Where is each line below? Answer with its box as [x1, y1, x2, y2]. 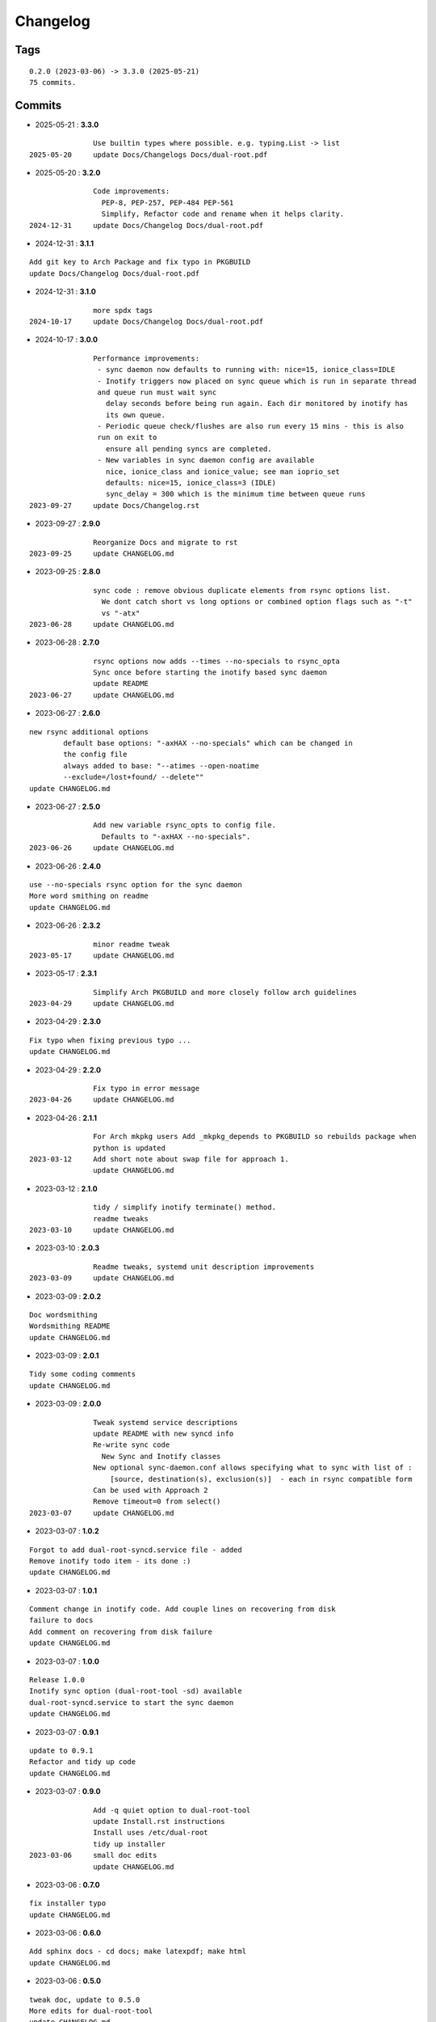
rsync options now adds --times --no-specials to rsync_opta [93, 656, 341, 666]
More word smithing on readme [29, 891, 149, 901]
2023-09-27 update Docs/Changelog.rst [29, 501, 200, 510]
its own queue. [105, 410, 166, 420]
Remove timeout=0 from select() [93, 1497, 221, 1506]
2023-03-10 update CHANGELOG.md [29, 1225, 174, 1234]
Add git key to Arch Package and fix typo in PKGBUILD [29, 257, 251, 267]
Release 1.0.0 [29, 1675, 85, 1685]
